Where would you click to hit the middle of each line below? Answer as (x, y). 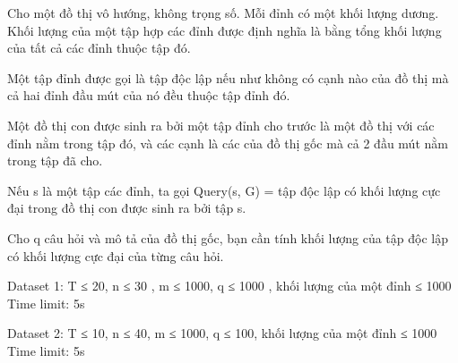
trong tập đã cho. (55, 160)
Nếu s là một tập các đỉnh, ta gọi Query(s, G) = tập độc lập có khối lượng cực (224, 190)
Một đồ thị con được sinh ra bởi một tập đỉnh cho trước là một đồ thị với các (221, 125)
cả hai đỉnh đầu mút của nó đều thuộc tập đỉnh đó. (149, 95)
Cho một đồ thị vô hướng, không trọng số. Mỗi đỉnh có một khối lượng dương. (223, 13)
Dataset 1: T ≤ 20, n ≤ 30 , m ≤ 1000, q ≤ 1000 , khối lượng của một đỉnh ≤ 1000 (229, 286)
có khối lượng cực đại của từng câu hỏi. (116, 255)
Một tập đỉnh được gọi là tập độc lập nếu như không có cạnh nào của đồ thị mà (228, 77)
